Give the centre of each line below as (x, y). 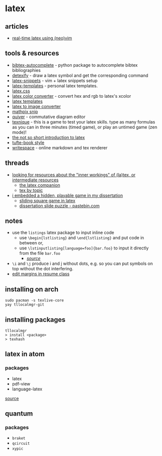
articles (17, 26)
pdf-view (21, 384)
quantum (19, 414)
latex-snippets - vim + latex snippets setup (55, 80)
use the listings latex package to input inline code (63, 233)
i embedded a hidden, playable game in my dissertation (67, 195)
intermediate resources (35, 180)
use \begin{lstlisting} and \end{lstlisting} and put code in (82, 238)
